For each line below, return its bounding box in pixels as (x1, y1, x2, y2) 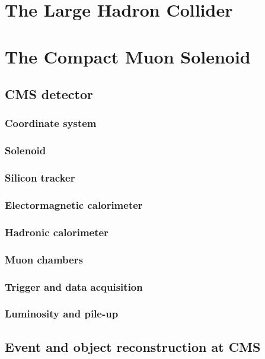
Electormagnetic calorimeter (5, 197, 143, 212)
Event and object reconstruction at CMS (5, 337, 261, 355)
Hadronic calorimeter (5, 224, 108, 239)
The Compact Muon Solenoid (5, 44, 251, 68)
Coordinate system (5, 116, 97, 131)
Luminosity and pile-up (5, 306, 119, 321)
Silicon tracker (5, 170, 75, 185)
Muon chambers (5, 252, 83, 266)
